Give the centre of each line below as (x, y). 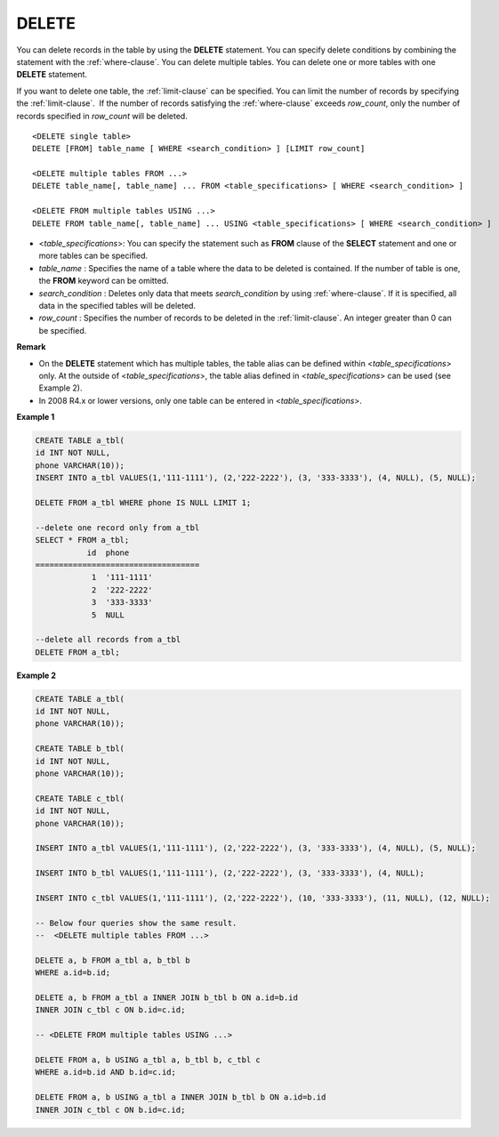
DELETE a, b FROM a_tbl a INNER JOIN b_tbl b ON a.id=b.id (166, 998)
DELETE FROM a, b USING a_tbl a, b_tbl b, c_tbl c (148, 1060)
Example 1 (36, 417)
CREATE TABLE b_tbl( (80, 749)
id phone (108, 552)
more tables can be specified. (93, 256)
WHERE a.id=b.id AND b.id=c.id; (106, 1072)
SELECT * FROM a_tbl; (82, 540)
